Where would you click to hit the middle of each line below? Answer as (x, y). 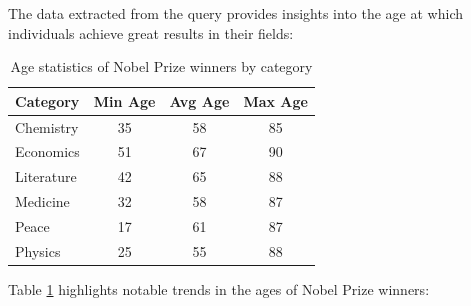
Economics (47, 151)
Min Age (124, 100)
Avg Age (199, 100)
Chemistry (47, 126)
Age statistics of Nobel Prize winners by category (161, 66)
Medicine (42, 201)
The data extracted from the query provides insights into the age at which (235, 13)
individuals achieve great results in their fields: (151, 32)
